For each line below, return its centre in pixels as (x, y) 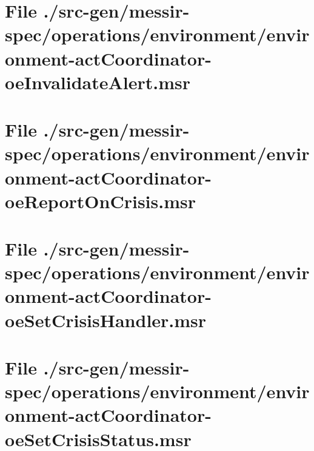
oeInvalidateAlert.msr (98, 82)
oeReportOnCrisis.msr (101, 201)
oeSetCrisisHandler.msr (106, 320)
